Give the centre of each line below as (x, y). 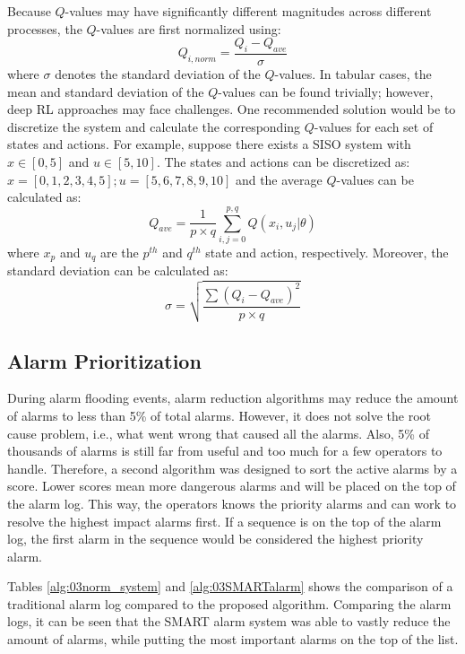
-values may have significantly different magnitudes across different (248, 11)
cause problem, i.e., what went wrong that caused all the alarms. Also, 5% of (218, 433)
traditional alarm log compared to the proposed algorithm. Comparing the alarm (229, 603)
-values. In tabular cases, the (353, 74)
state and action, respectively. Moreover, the (327, 252)
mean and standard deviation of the (106, 91)
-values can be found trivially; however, (326, 91)
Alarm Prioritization (104, 360)
